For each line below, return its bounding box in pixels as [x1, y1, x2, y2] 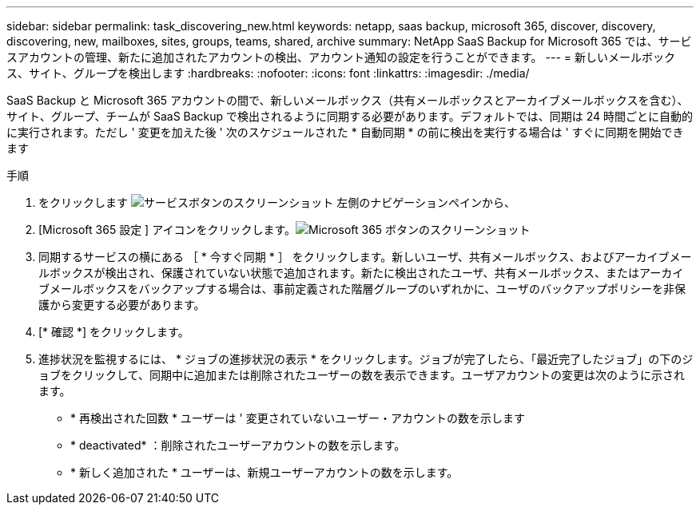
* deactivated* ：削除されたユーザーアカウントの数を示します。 [70, 438, 406, 452]
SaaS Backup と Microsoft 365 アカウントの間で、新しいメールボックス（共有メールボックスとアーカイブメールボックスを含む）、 [6, 93, 689, 107]
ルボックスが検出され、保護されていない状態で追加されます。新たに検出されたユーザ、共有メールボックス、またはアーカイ [38, 266, 684, 279]
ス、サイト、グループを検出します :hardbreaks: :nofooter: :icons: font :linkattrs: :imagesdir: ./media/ [6, 66, 530, 80]
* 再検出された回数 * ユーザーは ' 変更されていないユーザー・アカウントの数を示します [70, 411, 525, 425]
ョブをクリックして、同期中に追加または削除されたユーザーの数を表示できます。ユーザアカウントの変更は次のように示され [38, 368, 685, 382]
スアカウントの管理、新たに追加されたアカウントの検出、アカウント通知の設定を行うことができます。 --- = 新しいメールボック [6, 50, 675, 64]
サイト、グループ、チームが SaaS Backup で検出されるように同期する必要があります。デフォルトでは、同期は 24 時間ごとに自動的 [6, 109, 693, 123]
